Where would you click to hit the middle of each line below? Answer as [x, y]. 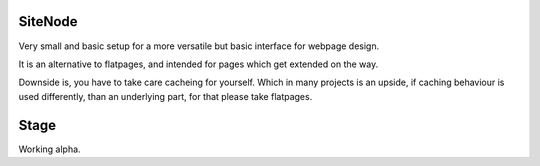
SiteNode [48, 21]
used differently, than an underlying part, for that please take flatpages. [165, 96]
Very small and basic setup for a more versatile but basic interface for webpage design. [199, 46]
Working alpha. [49, 149]
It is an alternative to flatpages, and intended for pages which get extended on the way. [198, 64]
